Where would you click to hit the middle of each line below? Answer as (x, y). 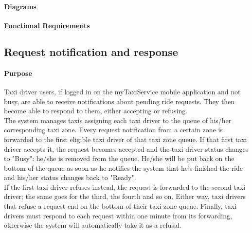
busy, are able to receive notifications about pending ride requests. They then (119, 101)
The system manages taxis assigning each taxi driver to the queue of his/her (118, 120)
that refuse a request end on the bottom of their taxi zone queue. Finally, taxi (120, 206)
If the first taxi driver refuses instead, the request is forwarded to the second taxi (125, 187)
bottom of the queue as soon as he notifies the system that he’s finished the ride (124, 168)
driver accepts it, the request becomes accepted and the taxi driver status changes (126, 149)
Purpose (18, 73)
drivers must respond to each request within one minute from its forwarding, (118, 215)
